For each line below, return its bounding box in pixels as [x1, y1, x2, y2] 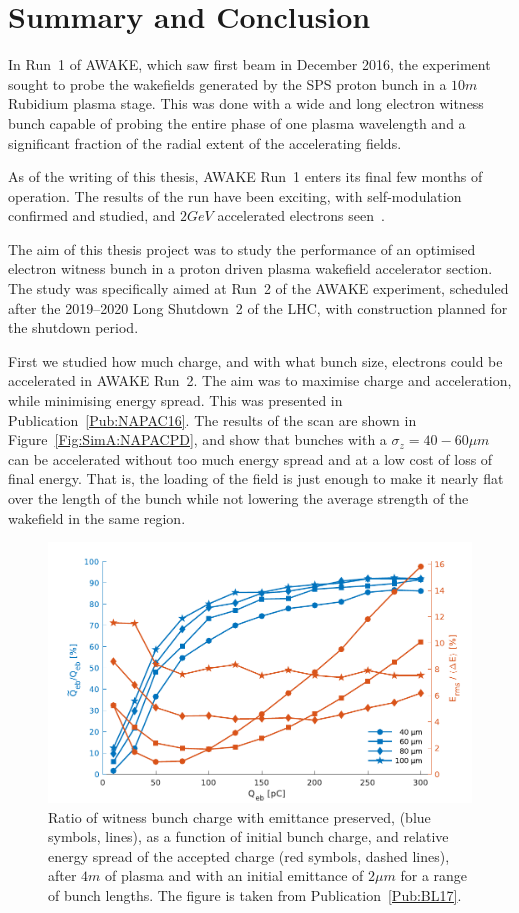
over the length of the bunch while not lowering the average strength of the [8, 488, 469, 508]
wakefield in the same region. [8, 507, 186, 528]
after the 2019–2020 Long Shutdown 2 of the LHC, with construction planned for [8, 297, 508, 318]
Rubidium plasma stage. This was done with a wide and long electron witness [8, 93, 484, 114]
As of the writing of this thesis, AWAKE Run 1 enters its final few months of [8, 166, 483, 187]
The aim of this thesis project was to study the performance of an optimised [8, 238, 476, 259]
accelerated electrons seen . [217, 205, 385, 226]
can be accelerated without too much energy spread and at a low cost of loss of [8, 448, 493, 469]
